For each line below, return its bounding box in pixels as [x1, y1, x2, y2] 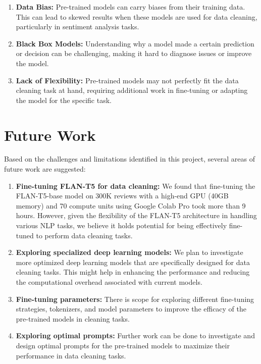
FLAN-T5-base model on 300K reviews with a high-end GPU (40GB [16, 190, 229, 201]
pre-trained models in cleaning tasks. [16, 313, 130, 324]
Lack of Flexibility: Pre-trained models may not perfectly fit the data [16, 75, 239, 85]
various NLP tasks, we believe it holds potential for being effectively [16, 220, 227, 231]
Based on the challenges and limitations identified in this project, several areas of [4, 153, 255, 164]
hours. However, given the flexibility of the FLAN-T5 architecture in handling [16, 210, 257, 221]
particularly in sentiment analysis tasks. [16, 21, 139, 32]
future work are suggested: [4, 164, 86, 174]
